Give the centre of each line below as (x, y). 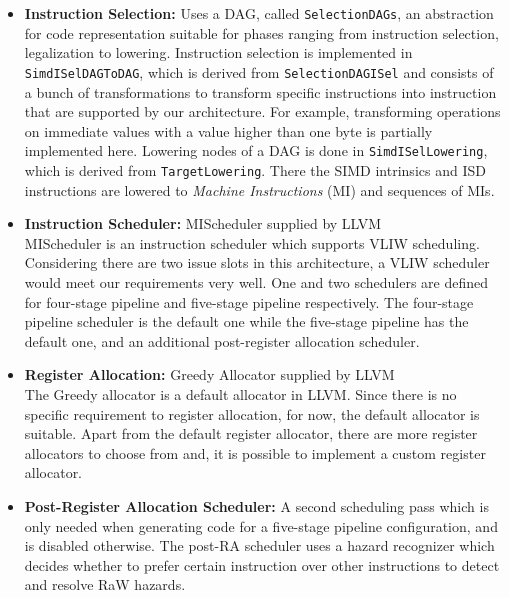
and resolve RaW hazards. (105, 584)
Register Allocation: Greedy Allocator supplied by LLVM (209, 374)
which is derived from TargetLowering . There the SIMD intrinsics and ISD (255, 169)
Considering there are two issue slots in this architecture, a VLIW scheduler (257, 262)
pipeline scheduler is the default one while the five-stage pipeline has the (246, 321)
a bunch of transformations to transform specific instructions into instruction (260, 91)
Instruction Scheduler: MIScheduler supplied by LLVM (203, 223)
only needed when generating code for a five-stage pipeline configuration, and (261, 525)
